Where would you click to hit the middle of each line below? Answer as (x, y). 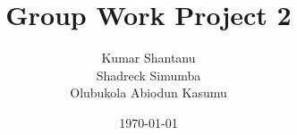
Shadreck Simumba (148, 75)
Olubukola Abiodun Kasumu (148, 93)
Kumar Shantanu (148, 58)
